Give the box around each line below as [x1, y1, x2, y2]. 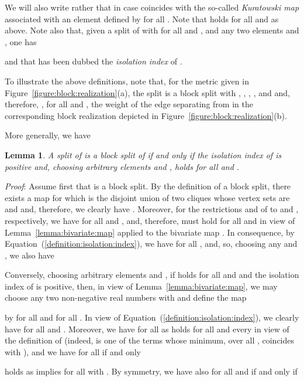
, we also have [5, 249, 54, 261]
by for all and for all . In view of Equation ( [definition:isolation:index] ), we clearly [5, 311, 299, 324]
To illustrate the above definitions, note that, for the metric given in [5, 74, 249, 87]
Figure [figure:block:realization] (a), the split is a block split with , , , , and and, [5, 86, 290, 98]
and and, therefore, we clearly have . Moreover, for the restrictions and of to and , [5, 203, 299, 215]
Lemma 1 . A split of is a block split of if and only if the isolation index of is [5, 148, 282, 161]
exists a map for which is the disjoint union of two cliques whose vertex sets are [5, 191, 290, 203]
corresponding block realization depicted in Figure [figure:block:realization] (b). [5, 109, 287, 121]
